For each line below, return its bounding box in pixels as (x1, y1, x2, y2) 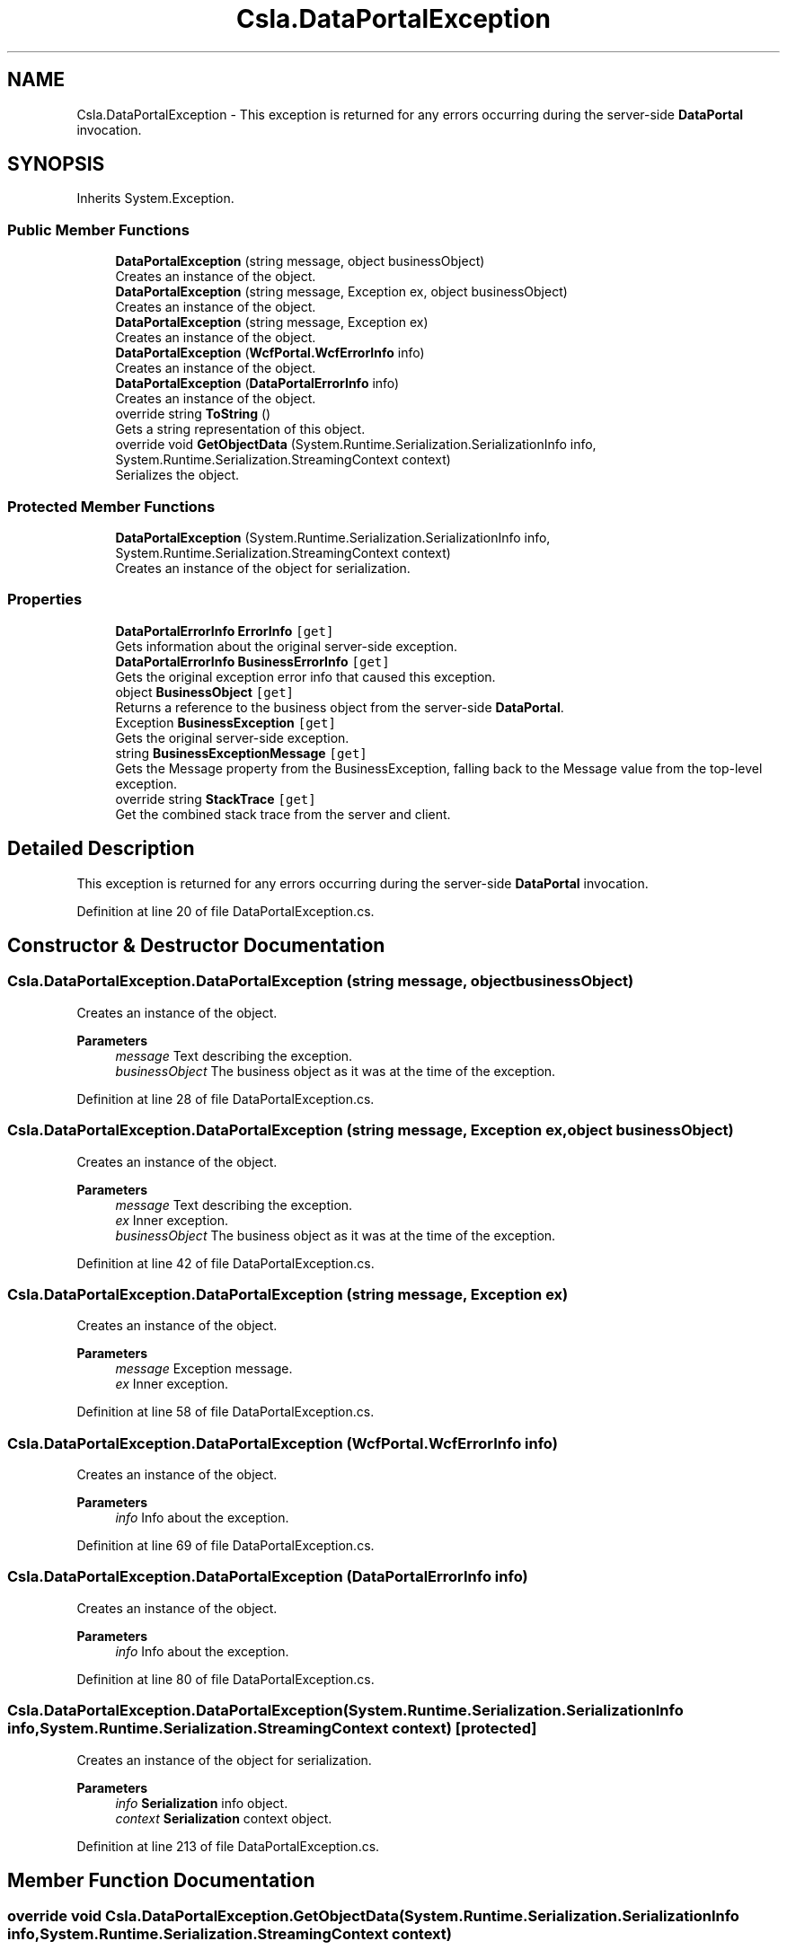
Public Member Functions (7, 220, 190, 239)
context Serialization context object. (115, 1810, 332, 1826)
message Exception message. (115, 1361, 293, 1377)
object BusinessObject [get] (115, 684, 294, 700)
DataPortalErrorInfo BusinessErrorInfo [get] (115, 653, 390, 669)
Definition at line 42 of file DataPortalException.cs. (76, 1255, 375, 1271)
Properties (7, 590, 83, 609)
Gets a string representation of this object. (115, 421, 366, 437)
